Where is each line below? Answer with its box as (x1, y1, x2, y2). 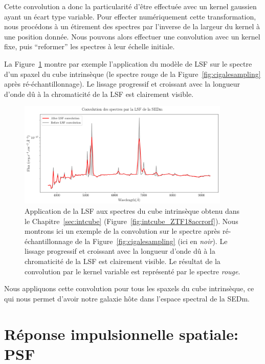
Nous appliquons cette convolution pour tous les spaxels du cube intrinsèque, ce (4, 283, 254, 294)
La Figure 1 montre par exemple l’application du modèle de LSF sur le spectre (4, 58, 252, 69)
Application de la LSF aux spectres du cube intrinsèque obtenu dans (25, 205, 240, 216)
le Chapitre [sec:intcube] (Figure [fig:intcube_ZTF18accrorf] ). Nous (25, 215, 238, 226)
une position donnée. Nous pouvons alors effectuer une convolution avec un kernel (4, 31, 260, 42)
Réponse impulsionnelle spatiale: (4, 323, 238, 344)
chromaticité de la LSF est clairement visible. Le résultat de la (25, 255, 220, 266)
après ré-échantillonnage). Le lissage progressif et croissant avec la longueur (4, 78, 240, 89)
